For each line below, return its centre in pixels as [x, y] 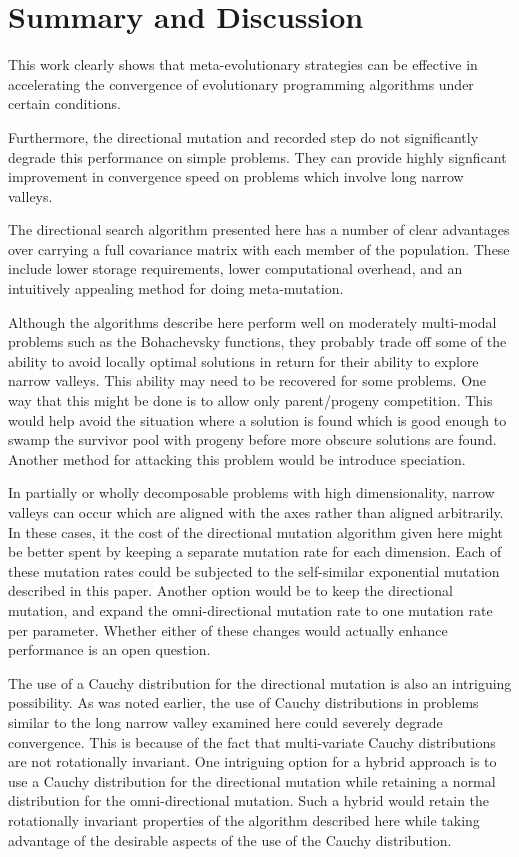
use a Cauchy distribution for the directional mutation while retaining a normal [252, 780]
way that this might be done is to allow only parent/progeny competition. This [250, 400]
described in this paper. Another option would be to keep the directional [230, 590]
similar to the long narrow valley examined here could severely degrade [225, 721]
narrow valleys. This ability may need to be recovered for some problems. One [247, 380]
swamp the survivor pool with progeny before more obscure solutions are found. [252, 439]
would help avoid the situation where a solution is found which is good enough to [257, 419]
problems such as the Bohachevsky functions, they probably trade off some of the [257, 341]
